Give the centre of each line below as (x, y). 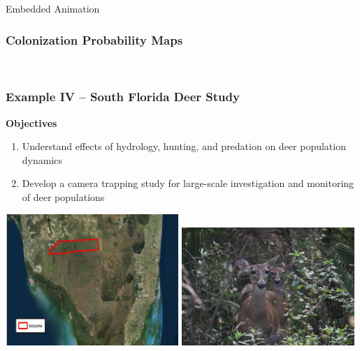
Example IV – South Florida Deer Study (123, 97)
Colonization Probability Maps (94, 39)
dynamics (42, 159)
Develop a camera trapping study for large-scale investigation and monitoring (188, 183)
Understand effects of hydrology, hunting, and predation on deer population (184, 146)
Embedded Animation (53, 8)
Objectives (31, 122)
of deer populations (63, 197)
